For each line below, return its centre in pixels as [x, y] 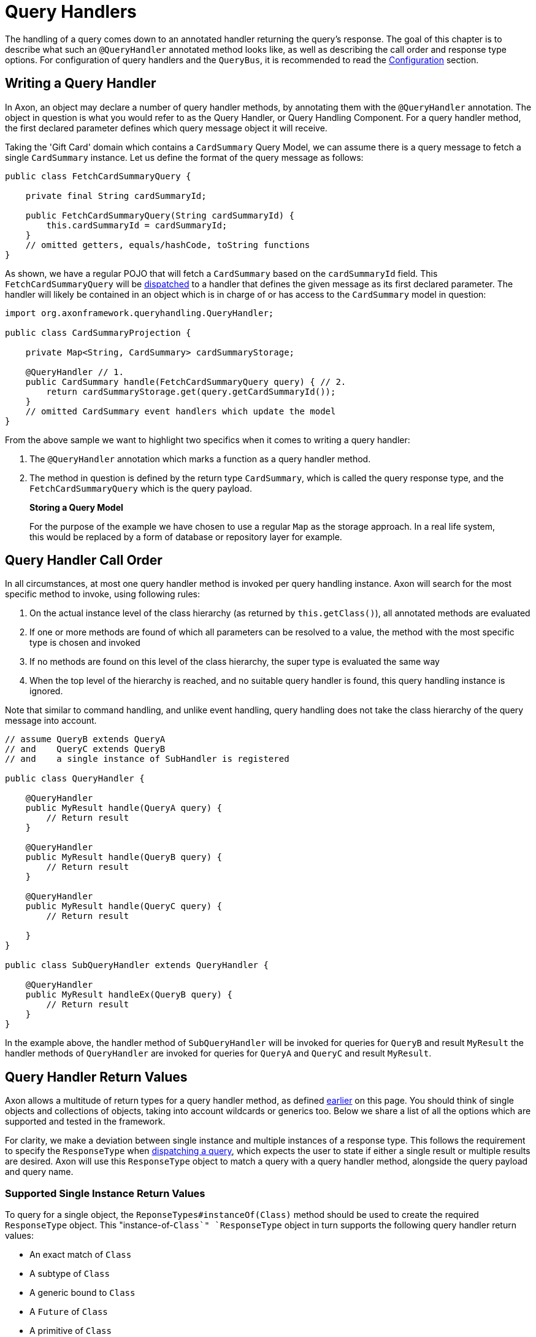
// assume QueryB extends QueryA [85, 739]
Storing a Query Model [76, 507]
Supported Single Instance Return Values [105, 1193]
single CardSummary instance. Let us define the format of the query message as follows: [184, 157]
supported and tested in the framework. [85, 1122]
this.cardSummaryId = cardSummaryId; [137, 225]
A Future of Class [69, 1312]
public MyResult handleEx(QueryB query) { [129, 995]
